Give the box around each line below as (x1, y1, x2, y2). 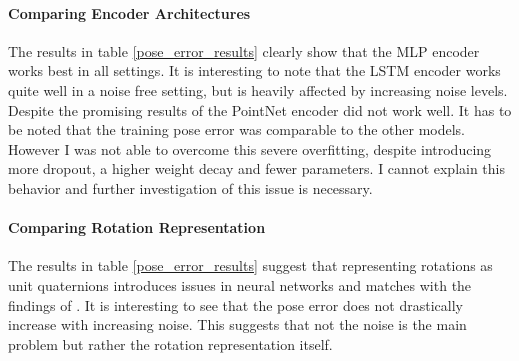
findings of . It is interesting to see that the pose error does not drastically (8, 294, 463, 315)
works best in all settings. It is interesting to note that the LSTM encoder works (8, 60, 501, 81)
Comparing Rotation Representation (8, 217, 266, 238)
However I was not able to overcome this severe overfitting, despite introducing (8, 138, 492, 159)
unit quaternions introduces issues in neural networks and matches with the (8, 274, 472, 295)
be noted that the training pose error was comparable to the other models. (8, 119, 466, 140)
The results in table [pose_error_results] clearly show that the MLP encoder (8, 40, 480, 61)
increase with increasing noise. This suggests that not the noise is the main (8, 314, 467, 335)
